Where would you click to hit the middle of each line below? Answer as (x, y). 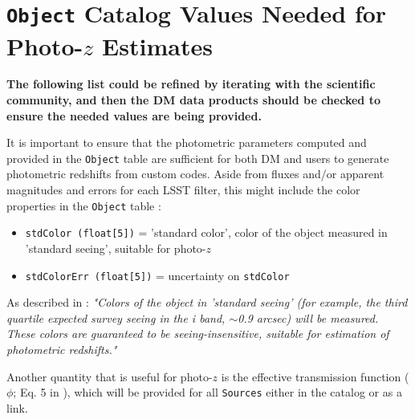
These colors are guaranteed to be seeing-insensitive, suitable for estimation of (198, 334)
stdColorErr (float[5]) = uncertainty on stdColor (157, 275)
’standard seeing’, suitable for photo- (116, 248)
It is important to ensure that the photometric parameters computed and (187, 142)
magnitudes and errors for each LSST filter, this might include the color (183, 190)
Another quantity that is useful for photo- (110, 376)
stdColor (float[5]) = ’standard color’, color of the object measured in (206, 232)
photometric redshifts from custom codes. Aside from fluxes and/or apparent (195, 174)
